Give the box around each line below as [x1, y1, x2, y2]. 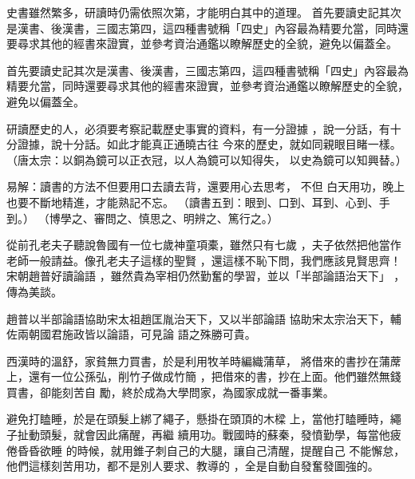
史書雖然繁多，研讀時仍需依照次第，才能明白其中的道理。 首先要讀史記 [6, 4, 379, 20]
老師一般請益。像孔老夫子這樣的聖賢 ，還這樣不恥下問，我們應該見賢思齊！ [6, 251, 401, 268]
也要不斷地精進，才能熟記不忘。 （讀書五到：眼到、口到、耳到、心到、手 [6, 193, 390, 210]
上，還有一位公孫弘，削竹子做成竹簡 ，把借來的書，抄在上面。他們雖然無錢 [6, 368, 401, 385]
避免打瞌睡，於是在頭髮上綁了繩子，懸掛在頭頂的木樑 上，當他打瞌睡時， [6, 410, 390, 427]
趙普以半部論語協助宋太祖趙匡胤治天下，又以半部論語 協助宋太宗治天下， [6, 310, 390, 327]
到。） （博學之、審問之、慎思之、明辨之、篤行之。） [6, 209, 279, 226]
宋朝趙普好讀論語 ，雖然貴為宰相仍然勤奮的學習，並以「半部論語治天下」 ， [6, 267, 405, 284]
